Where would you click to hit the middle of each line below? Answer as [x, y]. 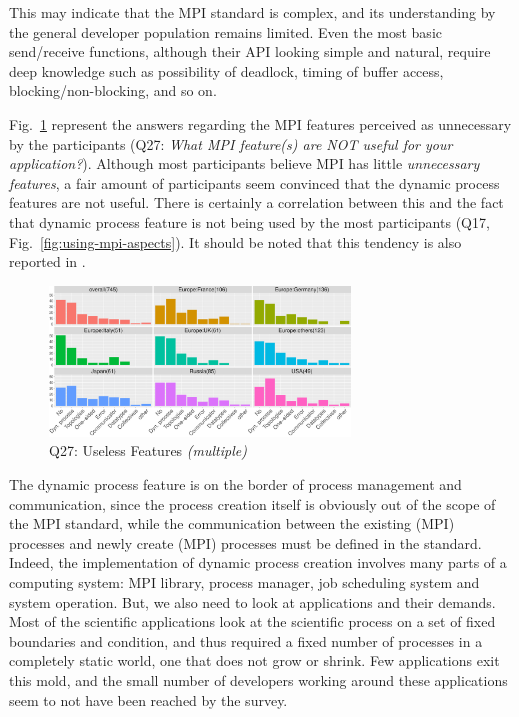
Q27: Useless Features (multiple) [148, 450]
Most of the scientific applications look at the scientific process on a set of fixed [252, 621]
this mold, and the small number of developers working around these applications [258, 680]
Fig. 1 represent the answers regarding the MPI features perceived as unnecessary [260, 123]
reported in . [47, 261]
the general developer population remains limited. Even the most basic [225, 31]
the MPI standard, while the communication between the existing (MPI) [232, 523]
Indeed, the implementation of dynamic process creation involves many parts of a [258, 562]
